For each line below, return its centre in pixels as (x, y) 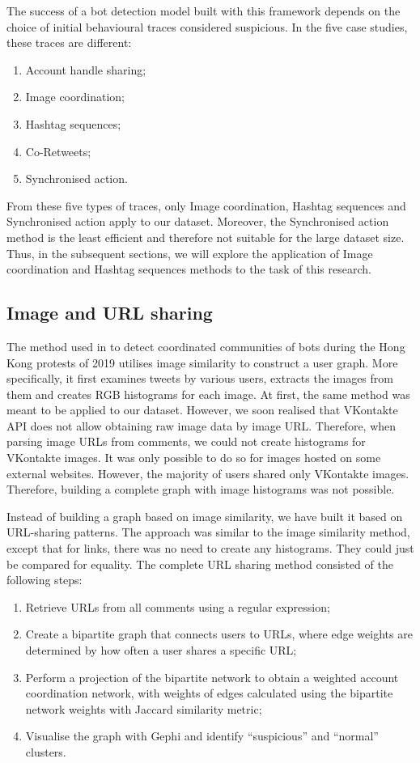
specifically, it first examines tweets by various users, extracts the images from (200, 378)
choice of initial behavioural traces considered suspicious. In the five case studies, (207, 26)
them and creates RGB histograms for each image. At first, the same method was (208, 394)
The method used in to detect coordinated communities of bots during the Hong (206, 346)
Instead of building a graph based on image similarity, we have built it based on (205, 516)
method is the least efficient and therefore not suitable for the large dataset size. (206, 237)
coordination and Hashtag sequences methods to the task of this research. (189, 269)
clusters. (46, 751)
